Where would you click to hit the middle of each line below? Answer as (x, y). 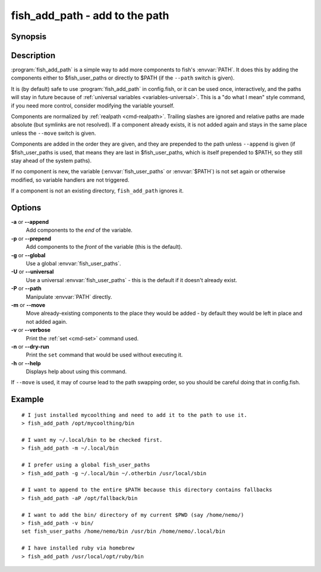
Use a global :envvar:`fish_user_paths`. (73, 264)
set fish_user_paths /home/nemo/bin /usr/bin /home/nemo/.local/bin (123, 531)
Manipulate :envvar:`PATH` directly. (69, 296)
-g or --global (28, 255)
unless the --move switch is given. (53, 133)
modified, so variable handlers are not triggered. (70, 180)
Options (26, 208)
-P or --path (26, 289)
